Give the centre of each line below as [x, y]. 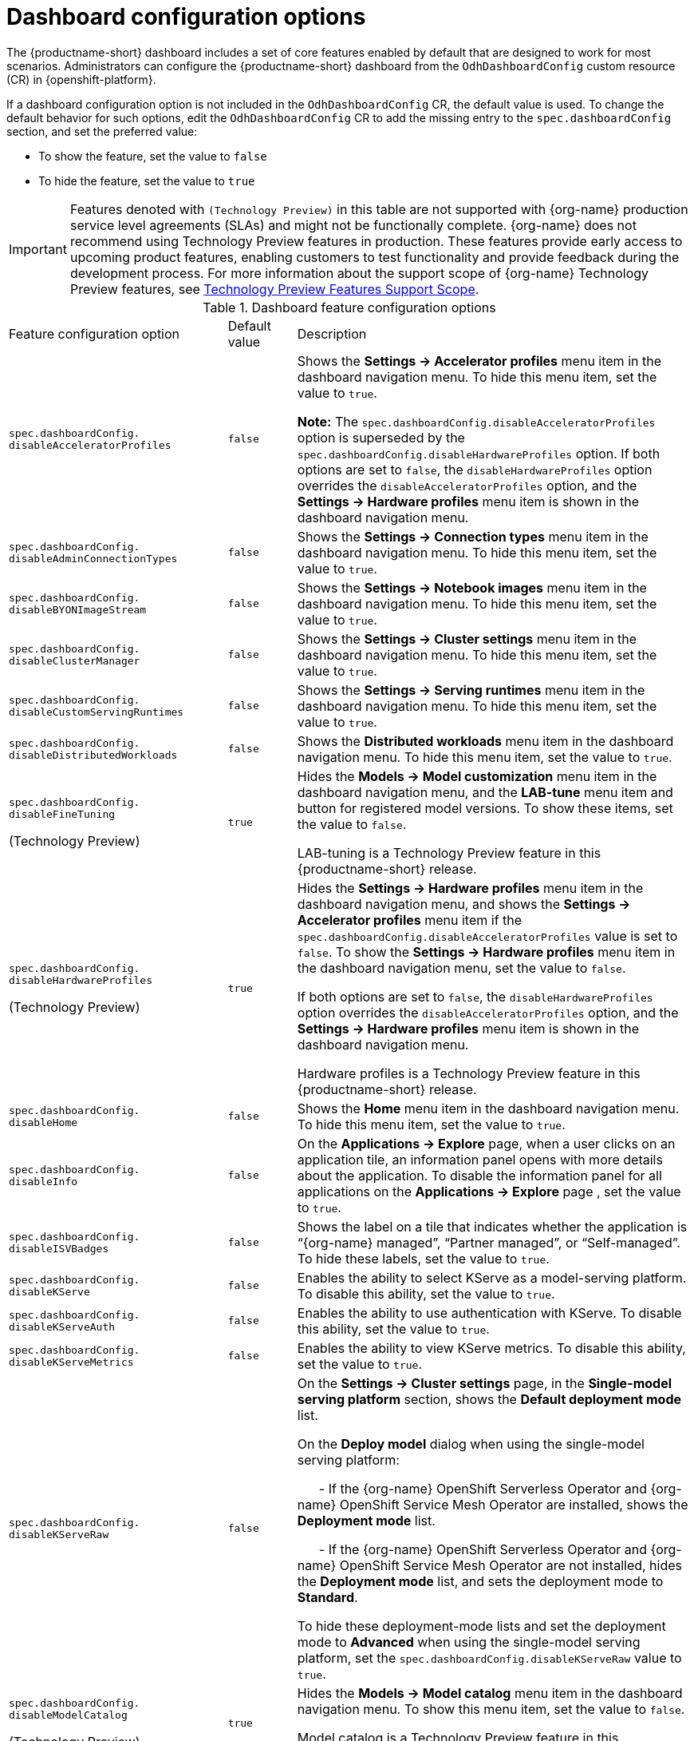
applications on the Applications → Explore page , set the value [489, 1191]
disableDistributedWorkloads [93, 755]
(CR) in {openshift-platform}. [81, 79]
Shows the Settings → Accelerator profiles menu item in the [479, 361]
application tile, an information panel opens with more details [480, 1159]
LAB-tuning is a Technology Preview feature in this [449, 853]
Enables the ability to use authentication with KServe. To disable [489, 1313]
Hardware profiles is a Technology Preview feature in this [469, 1073]
